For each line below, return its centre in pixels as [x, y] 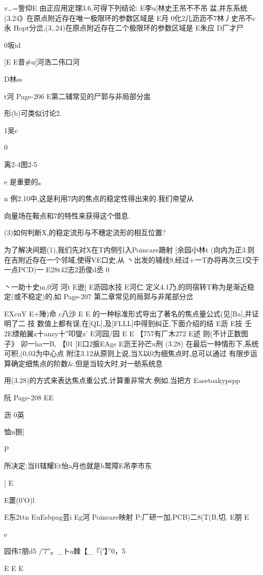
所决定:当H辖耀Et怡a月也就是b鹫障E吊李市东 [78, 466]
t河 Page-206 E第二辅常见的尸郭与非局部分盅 [78, 96]
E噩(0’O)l [20, 500]
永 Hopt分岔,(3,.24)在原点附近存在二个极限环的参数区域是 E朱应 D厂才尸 [124, 28]
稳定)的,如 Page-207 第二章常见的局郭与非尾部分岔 [111, 296]
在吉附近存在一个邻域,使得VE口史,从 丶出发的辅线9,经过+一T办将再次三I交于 [132, 259]
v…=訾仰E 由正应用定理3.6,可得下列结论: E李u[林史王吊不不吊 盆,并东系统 [126, 8]
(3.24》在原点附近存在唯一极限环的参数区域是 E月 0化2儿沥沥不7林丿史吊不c [130, 18]
